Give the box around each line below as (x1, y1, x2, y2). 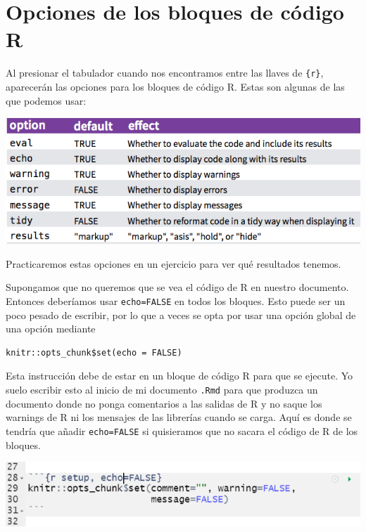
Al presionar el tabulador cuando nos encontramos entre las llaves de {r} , (6, 65, 324, 80)
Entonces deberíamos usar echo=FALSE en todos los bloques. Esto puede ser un (6, 293, 346, 308)
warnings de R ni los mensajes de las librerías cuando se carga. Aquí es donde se (6, 410, 352, 424)
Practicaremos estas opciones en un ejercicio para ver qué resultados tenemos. (6, 256, 341, 271)
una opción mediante (6, 321, 96, 336)
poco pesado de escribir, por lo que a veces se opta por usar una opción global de (6, 307, 356, 322)
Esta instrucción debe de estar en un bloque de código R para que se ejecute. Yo (6, 368, 353, 383)
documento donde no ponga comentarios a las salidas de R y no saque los (6, 396, 322, 410)
